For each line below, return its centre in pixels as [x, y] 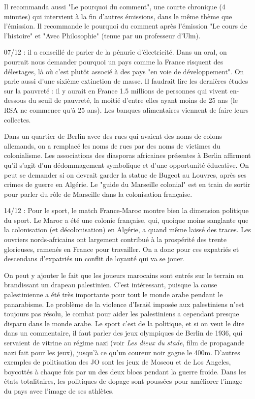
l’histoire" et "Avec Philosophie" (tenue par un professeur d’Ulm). [102, 35]
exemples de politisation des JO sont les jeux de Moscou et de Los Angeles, [117, 362]
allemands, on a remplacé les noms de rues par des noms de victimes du [112, 145]
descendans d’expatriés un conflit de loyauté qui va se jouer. [95, 259]
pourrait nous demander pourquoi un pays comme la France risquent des [114, 61]
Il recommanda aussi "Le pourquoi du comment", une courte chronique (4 [115, 6]
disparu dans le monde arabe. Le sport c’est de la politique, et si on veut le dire [124, 323]
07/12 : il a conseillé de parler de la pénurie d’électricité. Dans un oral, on [115, 52]
